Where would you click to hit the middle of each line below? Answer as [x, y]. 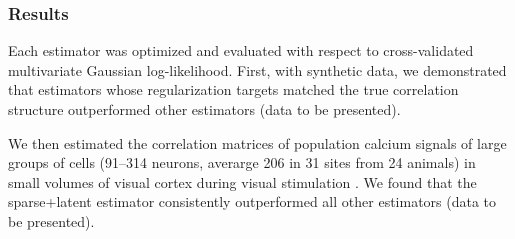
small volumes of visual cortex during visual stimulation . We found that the [242, 181]
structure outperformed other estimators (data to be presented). [204, 109]
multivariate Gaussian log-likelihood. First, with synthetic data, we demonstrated [257, 69]
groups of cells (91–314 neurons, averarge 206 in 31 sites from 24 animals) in [242, 162]
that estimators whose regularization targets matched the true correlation [233, 89]
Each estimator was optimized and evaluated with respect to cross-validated [241, 50]
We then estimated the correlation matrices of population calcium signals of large [257, 142]
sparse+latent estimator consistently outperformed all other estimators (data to [252, 201]
